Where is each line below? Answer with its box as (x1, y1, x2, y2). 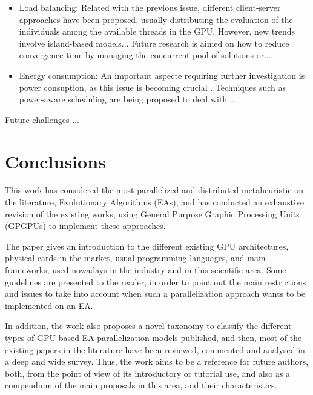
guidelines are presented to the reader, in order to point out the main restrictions (5, 275, 306, 288)
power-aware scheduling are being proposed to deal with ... (19, 93, 237, 105)
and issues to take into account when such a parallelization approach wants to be (5, 287, 306, 300)
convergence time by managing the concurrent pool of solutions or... (19, 48, 271, 61)
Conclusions (5, 148, 106, 173)
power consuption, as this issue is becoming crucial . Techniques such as (19, 81, 286, 93)
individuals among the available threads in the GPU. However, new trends (19, 25, 295, 38)
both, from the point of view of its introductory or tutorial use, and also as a (5, 367, 291, 379)
